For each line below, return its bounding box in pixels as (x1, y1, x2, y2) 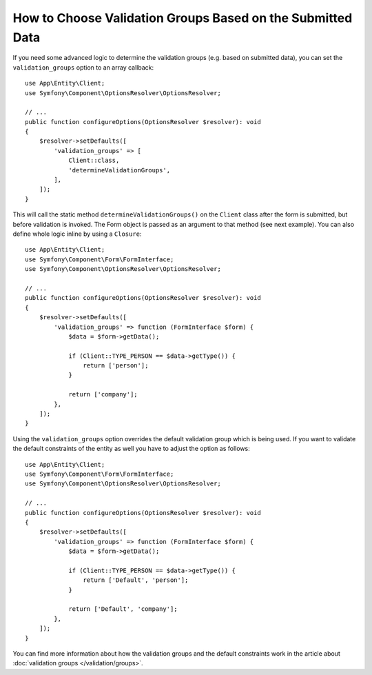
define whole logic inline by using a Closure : (12, 230, 142, 238)
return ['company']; (68, 390, 138, 399)
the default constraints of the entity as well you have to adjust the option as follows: (12, 445, 251, 453)
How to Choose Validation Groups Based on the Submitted (12, 10, 353, 26)
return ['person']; (83, 362, 149, 370)
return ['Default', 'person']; (83, 576, 189, 584)
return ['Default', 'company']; (68, 605, 178, 613)
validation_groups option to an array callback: (12, 63, 154, 72)
